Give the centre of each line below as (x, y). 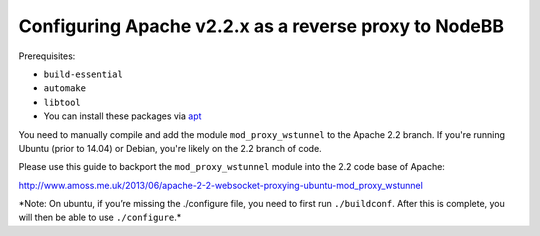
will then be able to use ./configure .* (100, 217)
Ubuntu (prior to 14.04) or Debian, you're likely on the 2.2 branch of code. (170, 148)
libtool (62, 102)
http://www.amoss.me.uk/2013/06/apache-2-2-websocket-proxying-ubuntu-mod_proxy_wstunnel (221, 185)
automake (65, 88)
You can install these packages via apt (122, 116)
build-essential (83, 74)
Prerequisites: (47, 56)
